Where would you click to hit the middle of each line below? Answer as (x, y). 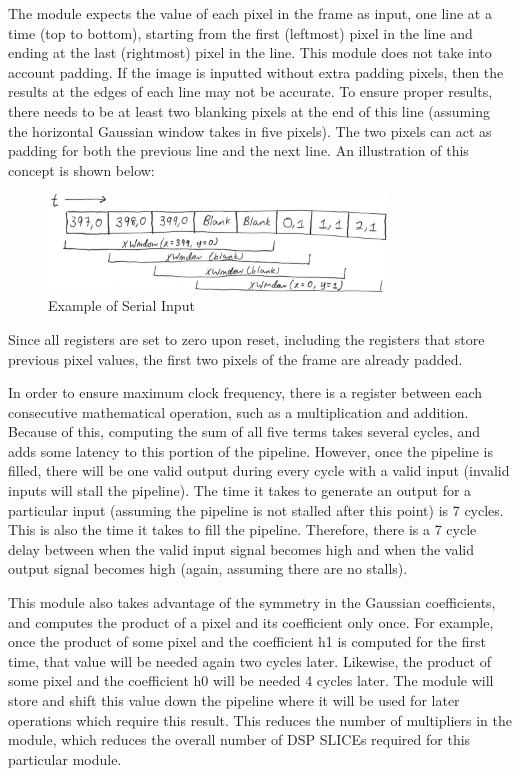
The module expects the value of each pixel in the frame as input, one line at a (250, 13)
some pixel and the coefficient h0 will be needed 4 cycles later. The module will (251, 680)
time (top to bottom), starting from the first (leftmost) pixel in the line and (240, 32)
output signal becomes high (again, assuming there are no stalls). (208, 568)
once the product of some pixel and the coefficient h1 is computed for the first (247, 641)
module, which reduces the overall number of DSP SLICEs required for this (239, 739)
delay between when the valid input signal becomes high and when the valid (241, 548)
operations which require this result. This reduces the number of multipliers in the (260, 719)
